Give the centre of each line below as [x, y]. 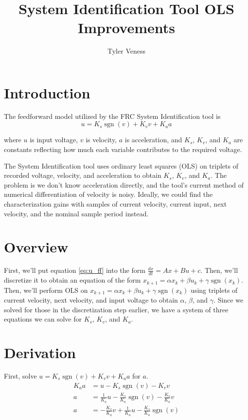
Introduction [47, 92]
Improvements [126, 28]
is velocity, [101, 140]
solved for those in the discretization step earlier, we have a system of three [116, 309]
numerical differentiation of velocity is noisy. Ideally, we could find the [108, 194]
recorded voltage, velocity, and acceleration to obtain [83, 175]
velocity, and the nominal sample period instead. [76, 213]
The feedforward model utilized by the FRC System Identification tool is [112, 116]
